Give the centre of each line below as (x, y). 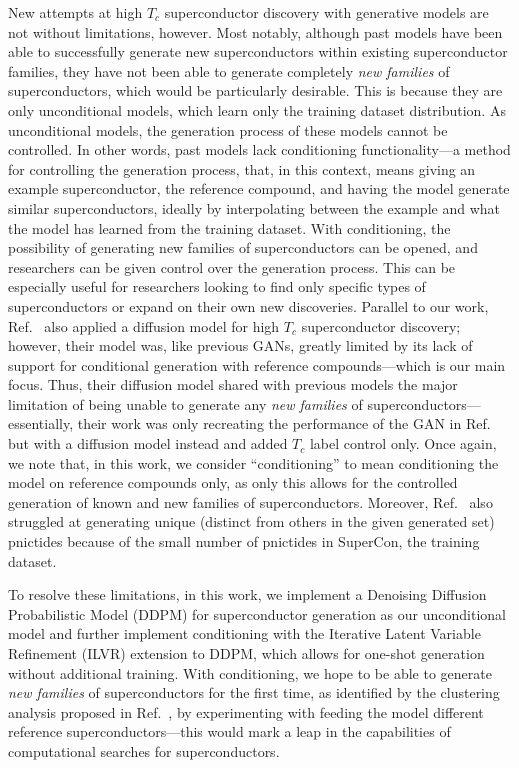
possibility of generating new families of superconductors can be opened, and (243, 247)
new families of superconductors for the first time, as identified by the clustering (254, 692)
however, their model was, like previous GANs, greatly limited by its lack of (240, 345)
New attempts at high (75, 12)
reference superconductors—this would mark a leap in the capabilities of (229, 731)
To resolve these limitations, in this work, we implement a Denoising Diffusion (247, 594)
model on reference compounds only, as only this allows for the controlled (233, 482)
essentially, (41, 423)
